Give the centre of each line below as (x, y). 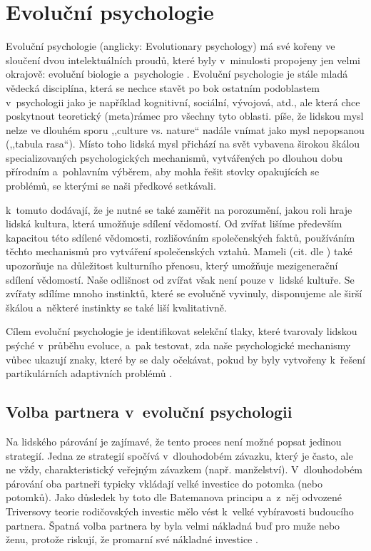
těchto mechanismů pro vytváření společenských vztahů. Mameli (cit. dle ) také (179, 251)
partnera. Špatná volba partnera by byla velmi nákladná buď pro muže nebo (173, 525)
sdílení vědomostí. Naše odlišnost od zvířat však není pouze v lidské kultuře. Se (180, 279)
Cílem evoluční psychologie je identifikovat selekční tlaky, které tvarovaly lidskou (182, 331)
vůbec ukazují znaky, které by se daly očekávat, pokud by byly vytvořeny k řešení (185, 359)
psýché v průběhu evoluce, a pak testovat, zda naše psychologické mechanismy (178, 345)
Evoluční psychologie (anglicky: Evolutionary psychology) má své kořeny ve (171, 46)
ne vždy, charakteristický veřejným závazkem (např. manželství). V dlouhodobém (184, 469)
